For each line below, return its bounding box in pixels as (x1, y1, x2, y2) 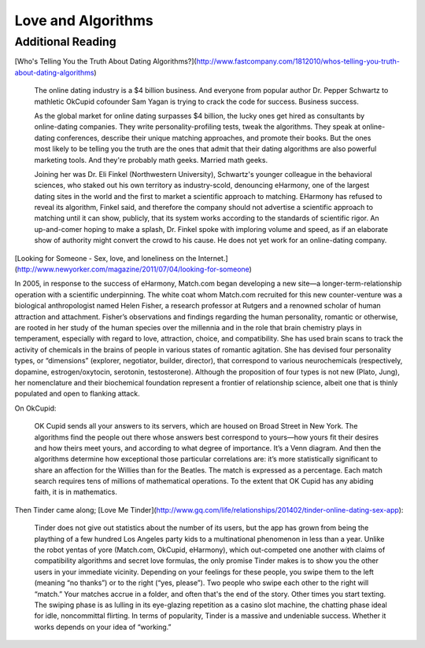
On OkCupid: (14, 403, 57, 413)
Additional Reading (14, 35, 117, 49)
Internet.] (198, 253, 228, 263)
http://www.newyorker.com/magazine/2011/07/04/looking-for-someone (17, 264, 249, 274)
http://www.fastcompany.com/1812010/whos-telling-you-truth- (196, 57, 401, 66)
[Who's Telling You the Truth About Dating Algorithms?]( (14, 57, 197, 66)
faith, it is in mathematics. (34, 488, 117, 497)
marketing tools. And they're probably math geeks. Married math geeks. (34, 155, 268, 164)
